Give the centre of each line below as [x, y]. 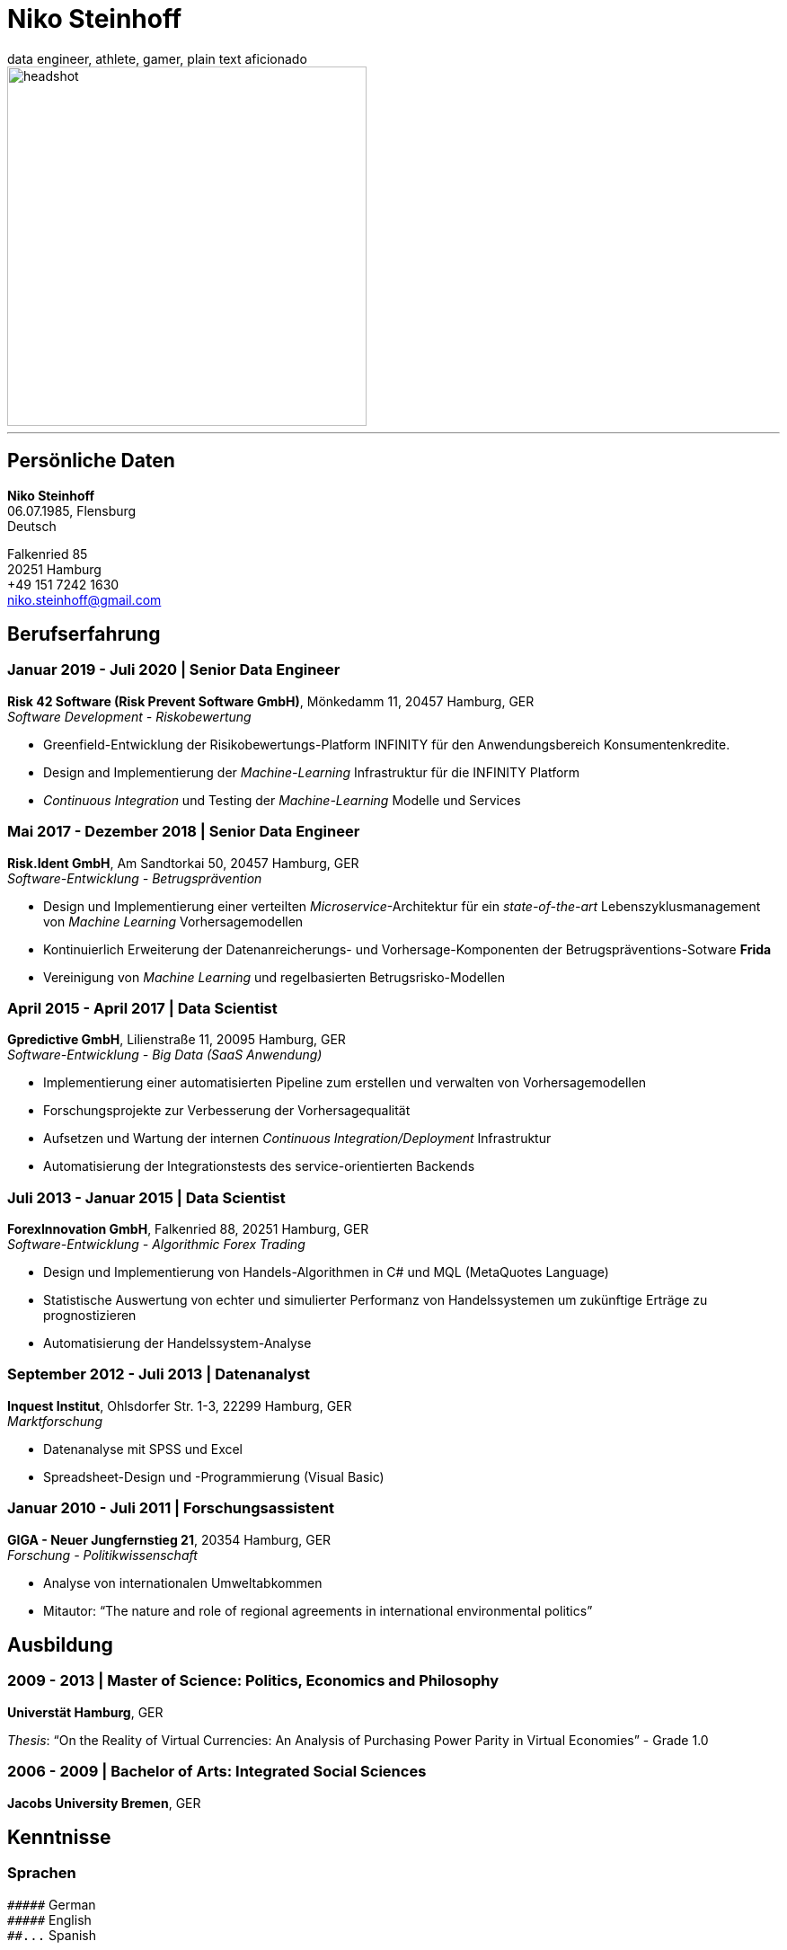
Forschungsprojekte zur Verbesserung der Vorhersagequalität [227, 1111]
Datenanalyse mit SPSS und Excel [143, 1449]
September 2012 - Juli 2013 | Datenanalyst [159, 1374]
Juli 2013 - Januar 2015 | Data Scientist [146, 1197]
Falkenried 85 [48, 554]
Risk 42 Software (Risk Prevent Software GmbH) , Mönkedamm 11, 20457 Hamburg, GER [271, 701]
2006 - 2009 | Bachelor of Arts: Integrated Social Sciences [217, 1772]
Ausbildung [60, 1644]
